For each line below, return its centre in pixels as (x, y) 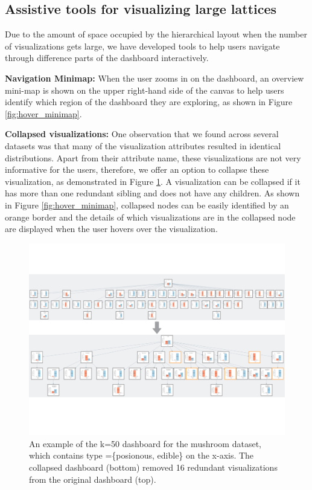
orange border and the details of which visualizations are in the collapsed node (150, 217)
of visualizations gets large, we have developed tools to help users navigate (142, 46)
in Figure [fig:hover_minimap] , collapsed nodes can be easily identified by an (147, 205)
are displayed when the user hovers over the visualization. (111, 229)
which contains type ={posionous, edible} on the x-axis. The (142, 455)
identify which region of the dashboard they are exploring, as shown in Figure (149, 102)
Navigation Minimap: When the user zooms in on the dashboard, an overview (154, 78)
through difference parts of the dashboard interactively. (107, 58)
